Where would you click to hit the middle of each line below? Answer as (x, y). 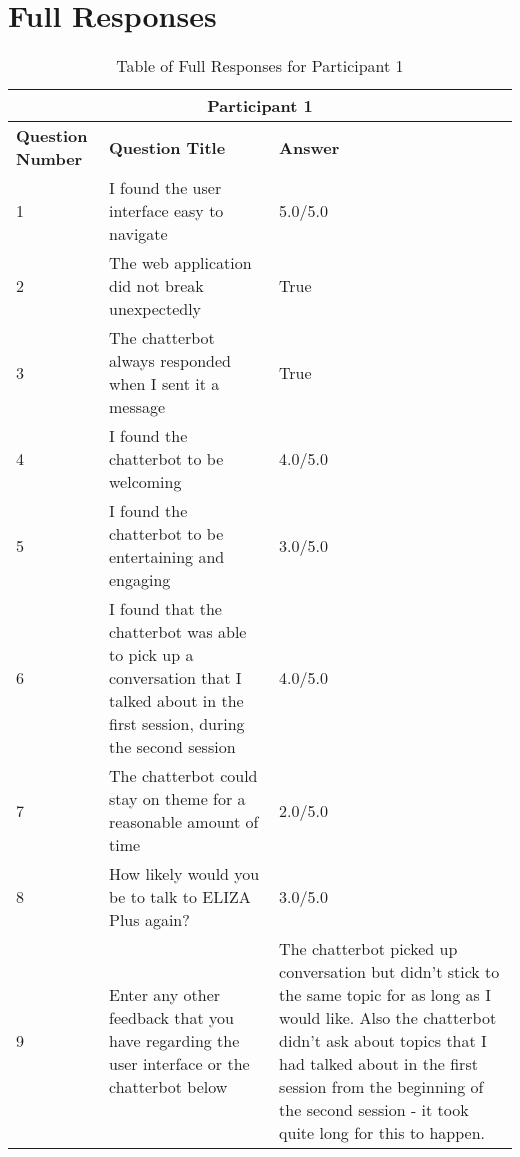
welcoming (145, 482)
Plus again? (149, 920)
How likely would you (184, 874)
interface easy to (166, 211)
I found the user (165, 188)
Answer (309, 147)
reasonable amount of (184, 822)
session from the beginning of (381, 1087)
